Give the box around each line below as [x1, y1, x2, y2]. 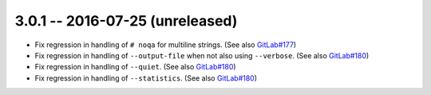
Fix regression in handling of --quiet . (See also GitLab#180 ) [34, 62, 236, 72]
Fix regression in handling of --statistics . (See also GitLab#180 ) [34, 73, 258, 83]
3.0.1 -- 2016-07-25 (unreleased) [14, 12, 238, 30]
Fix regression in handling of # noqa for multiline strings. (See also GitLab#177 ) [34, 40, 297, 49]
